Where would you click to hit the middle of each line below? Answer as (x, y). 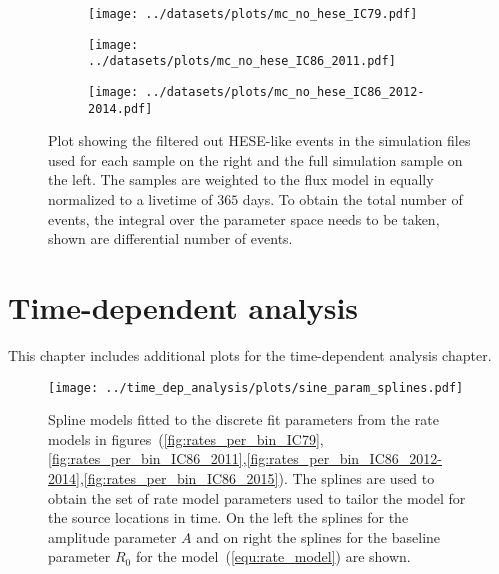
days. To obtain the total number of (352, 199)
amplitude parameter (112, 536)
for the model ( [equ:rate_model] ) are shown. (273, 556)
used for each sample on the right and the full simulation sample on (255, 159)
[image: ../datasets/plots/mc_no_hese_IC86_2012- (256, 91)
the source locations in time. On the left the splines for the (228, 517)
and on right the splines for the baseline (318, 536)
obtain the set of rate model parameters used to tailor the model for (257, 497)
